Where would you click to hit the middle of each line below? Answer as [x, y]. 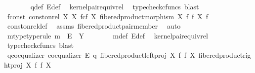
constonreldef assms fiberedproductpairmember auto [94, 26]
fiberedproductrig [225, 55]
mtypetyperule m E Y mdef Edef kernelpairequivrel [107, 35]
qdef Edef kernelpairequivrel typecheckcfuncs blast [115, 6]
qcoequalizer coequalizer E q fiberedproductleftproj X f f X [101, 55]
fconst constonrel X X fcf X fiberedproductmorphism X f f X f [108, 16]
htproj [13, 64]
